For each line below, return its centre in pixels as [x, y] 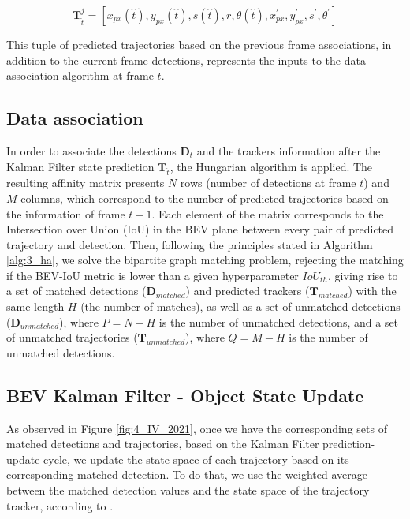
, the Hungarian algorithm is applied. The [271, 166]
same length [35, 306]
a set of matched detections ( [76, 291]
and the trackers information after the [289, 150]
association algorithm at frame [80, 75]
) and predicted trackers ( [248, 291]
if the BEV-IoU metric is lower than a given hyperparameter [153, 275]
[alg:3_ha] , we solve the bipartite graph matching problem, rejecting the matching [205, 260]
